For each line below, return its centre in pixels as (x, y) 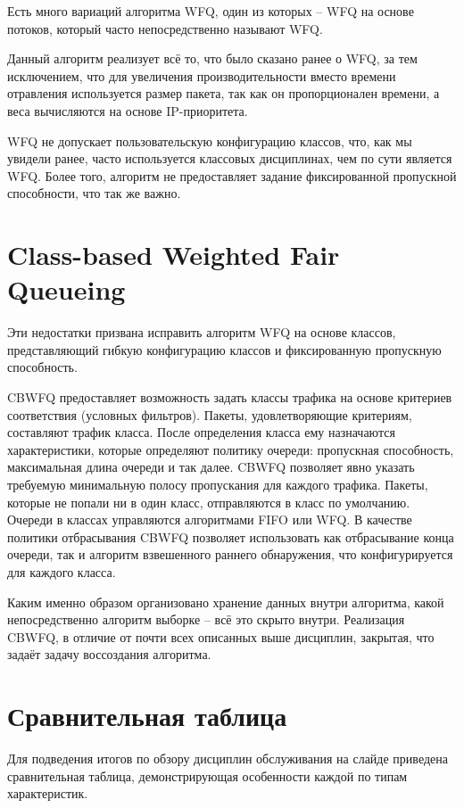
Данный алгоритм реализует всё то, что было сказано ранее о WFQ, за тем (212, 58)
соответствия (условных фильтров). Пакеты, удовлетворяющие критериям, (210, 414)
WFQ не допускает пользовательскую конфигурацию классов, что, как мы (210, 140)
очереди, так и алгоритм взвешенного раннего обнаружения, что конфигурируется (230, 554)
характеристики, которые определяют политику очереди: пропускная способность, (231, 449)
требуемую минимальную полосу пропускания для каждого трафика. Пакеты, (218, 484)
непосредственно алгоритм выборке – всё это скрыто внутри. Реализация (206, 619)
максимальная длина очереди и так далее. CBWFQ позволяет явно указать (211, 467)
